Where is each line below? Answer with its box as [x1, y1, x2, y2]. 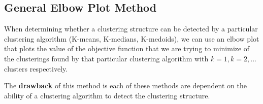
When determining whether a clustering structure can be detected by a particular [4, 23, 258, 34]
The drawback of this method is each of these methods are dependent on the [4, 80, 247, 91]
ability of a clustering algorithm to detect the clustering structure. [4, 90, 210, 100]
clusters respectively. [4, 63, 68, 74]
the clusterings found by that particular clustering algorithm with [4, 53, 209, 63]
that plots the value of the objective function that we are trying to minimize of [4, 43, 250, 54]
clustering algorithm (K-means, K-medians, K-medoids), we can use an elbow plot [4, 33, 259, 44]
